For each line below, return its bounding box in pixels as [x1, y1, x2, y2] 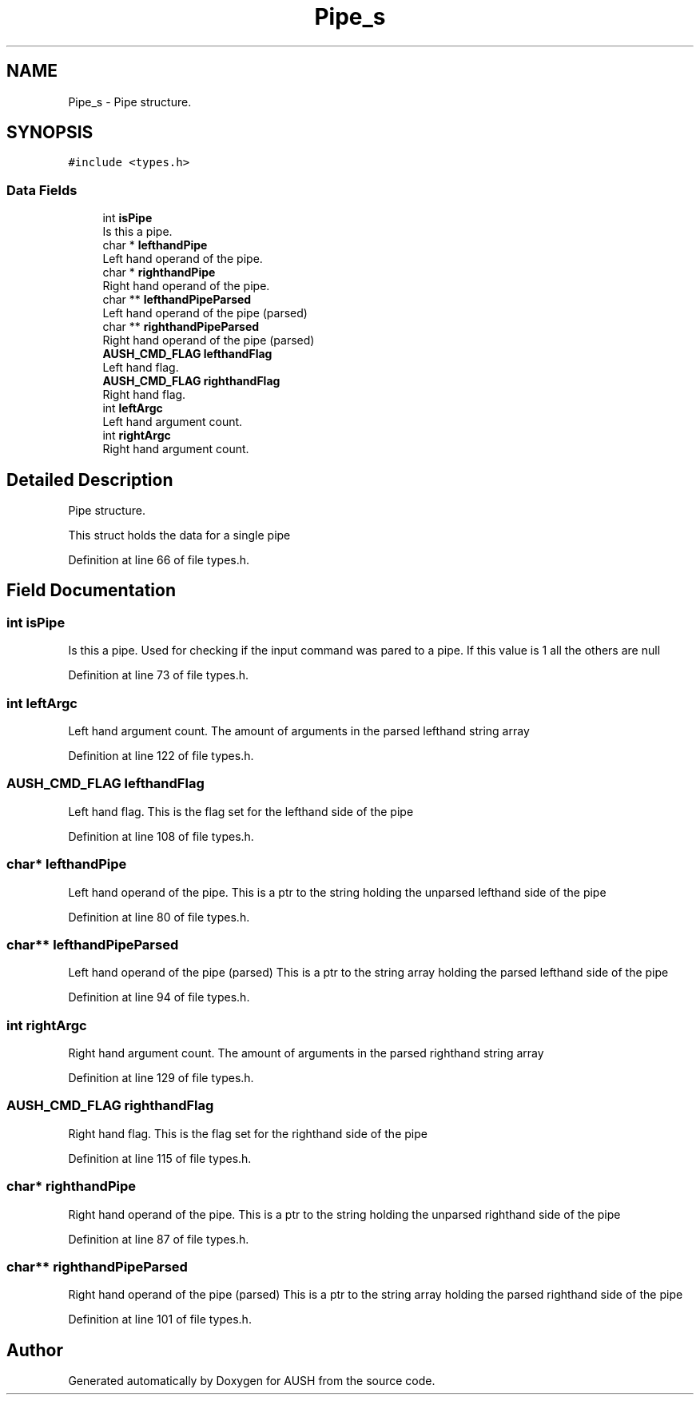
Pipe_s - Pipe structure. [68, 94, 192, 109]
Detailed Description [6, 469, 173, 490]
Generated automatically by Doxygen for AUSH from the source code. [68, 1374, 436, 1388]
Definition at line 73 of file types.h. [68, 668, 249, 683]
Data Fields [6, 181, 78, 198]
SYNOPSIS [6, 122, 93, 143]
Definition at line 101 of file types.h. [68, 1312, 252, 1327]
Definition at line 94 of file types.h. [68, 990, 250, 1005]
